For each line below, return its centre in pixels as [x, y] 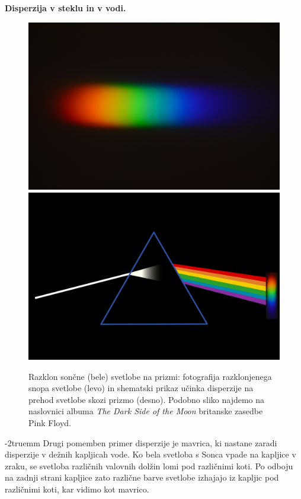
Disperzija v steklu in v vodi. [65, 8]
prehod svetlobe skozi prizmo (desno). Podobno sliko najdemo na [147, 399]
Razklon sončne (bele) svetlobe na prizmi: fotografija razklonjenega [150, 376]
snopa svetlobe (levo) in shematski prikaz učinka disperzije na [141, 388]
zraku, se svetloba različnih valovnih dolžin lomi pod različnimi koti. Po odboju [149, 466]
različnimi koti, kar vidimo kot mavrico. [77, 489]
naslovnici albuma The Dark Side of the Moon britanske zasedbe [146, 411]
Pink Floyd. [50, 422]
